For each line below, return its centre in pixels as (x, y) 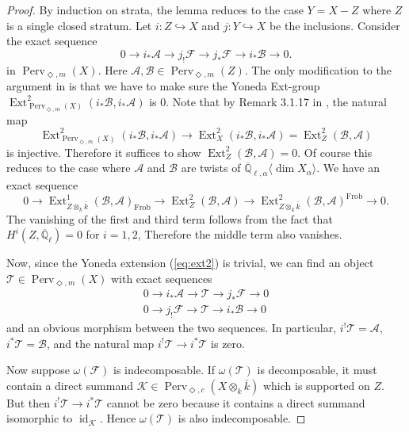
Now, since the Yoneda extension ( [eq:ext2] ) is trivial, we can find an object (190, 263)
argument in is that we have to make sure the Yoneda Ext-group (163, 86)
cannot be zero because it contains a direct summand (236, 402)
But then (29, 402)
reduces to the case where (69, 168)
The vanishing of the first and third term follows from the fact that (170, 218)
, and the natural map (100, 343)
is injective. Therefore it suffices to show (104, 152)
